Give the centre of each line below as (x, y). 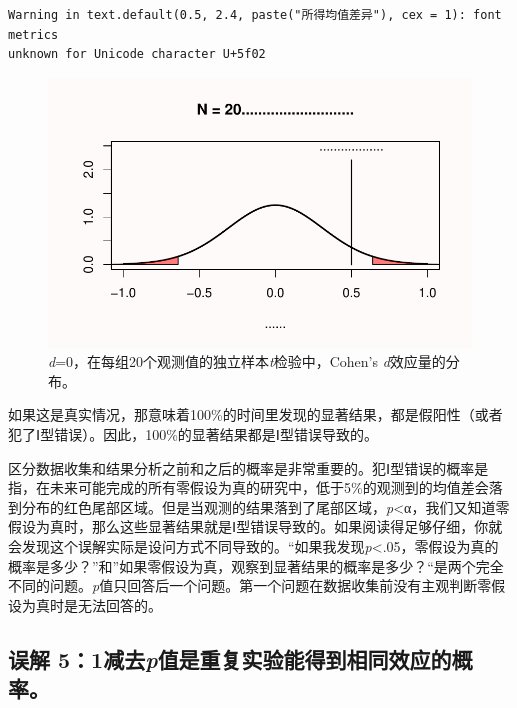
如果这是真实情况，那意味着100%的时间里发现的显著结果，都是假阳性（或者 (255, 414)
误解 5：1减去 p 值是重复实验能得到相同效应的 (230, 658)
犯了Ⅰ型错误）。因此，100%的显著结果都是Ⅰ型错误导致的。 (193, 433)
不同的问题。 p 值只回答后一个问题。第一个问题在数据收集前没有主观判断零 (250, 585)
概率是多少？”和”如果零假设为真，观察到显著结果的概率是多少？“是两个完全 (256, 565)
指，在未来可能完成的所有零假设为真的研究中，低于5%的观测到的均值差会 (248, 487)
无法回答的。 (119, 604)
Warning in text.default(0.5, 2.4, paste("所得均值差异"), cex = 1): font (255, 15)
